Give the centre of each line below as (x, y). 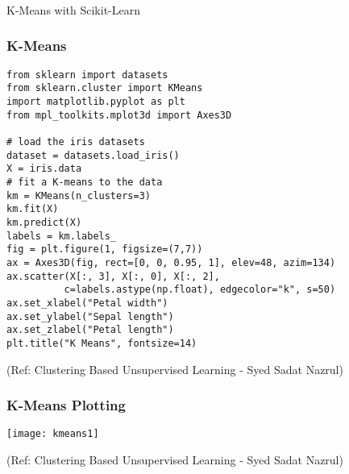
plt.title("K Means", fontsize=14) (102, 343)
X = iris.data (44, 169)
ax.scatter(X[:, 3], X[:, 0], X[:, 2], (113, 276)
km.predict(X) (44, 222)
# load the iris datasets (76, 142)
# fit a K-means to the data (85, 182)
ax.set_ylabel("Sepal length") (90, 316)
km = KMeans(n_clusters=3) (79, 195)
